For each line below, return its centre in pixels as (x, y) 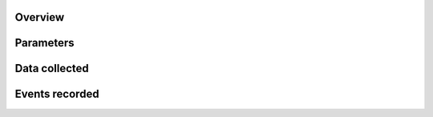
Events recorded (57, 94)
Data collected (52, 69)
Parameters (45, 43)
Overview (40, 17)
